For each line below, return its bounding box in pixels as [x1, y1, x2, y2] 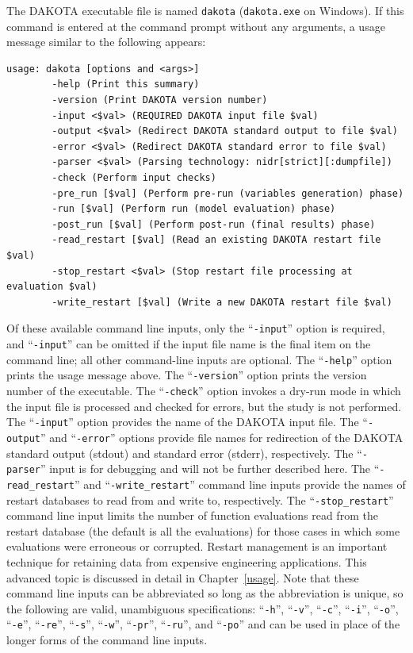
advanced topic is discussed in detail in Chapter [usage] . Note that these [6, 569, 359, 586]
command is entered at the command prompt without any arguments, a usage [6, 17, 385, 34]
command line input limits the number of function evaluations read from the [6, 507, 378, 524]
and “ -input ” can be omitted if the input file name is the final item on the [6, 336, 371, 351]
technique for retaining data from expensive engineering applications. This [6, 553, 367, 570]
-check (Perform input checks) [52, 172, 216, 183]
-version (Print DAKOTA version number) [52, 94, 268, 106]
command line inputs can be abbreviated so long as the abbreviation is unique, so [6, 585, 403, 601]
